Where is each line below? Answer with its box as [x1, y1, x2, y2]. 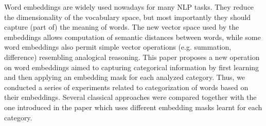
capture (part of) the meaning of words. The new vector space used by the [4, 22, 239, 32]
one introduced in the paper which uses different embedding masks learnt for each [4, 101, 262, 112]
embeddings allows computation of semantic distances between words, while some [4, 31, 261, 42]
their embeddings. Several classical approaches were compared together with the [4, 92, 257, 102]
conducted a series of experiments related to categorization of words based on [4, 81, 249, 92]
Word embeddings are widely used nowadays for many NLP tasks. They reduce [4, 2, 254, 12]
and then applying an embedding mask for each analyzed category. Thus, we [4, 72, 245, 82]
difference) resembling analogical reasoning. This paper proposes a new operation [4, 51, 260, 62]
